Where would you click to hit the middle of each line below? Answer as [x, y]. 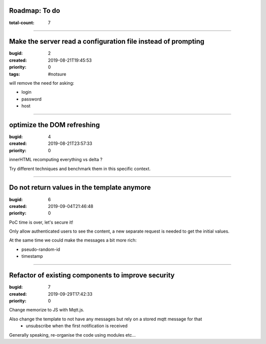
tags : [15, 74]
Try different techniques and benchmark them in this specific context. [80, 169]
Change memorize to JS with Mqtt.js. [47, 310]
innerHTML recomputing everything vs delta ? [56, 160]
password [32, 99]
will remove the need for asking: [42, 83]
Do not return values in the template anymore [80, 188]
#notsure [57, 74]
